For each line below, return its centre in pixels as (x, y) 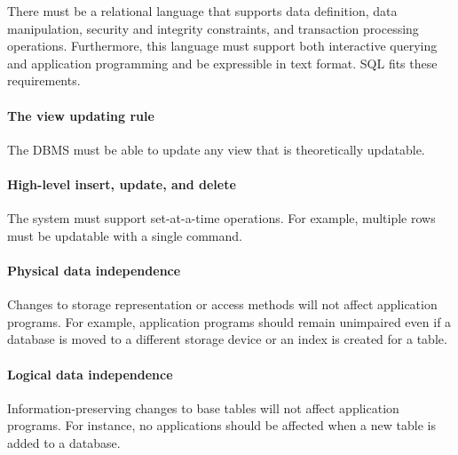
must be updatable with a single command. (125, 235)
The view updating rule (81, 115)
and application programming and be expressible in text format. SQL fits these (222, 63)
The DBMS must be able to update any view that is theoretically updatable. (216, 149)
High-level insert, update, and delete (122, 184)
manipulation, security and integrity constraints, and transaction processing (213, 28)
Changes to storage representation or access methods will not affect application (222, 304)
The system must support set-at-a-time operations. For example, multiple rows (221, 218)
